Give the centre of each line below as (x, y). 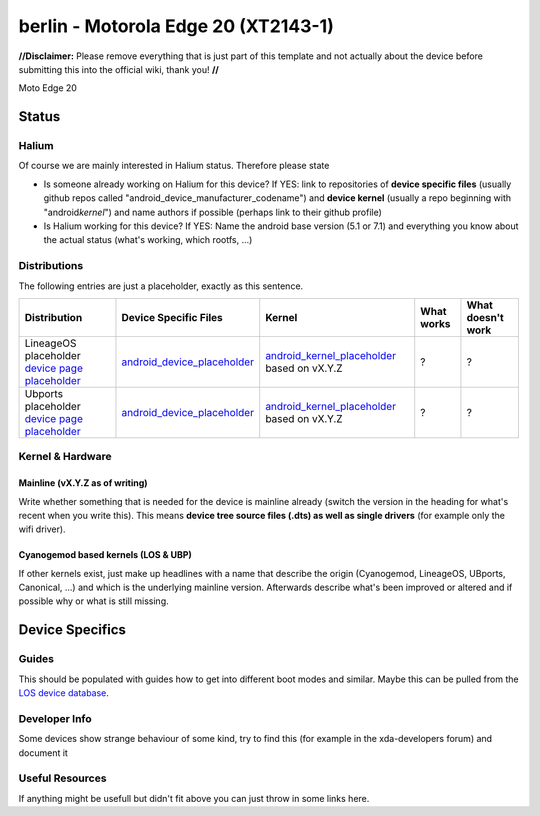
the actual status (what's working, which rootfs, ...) (148, 240)
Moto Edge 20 (47, 88)
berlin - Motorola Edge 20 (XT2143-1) (176, 26)
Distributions (51, 266)
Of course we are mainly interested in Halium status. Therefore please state (174, 166)
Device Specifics (72, 630)
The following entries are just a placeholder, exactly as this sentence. (161, 286)
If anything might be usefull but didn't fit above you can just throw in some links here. (194, 798)
